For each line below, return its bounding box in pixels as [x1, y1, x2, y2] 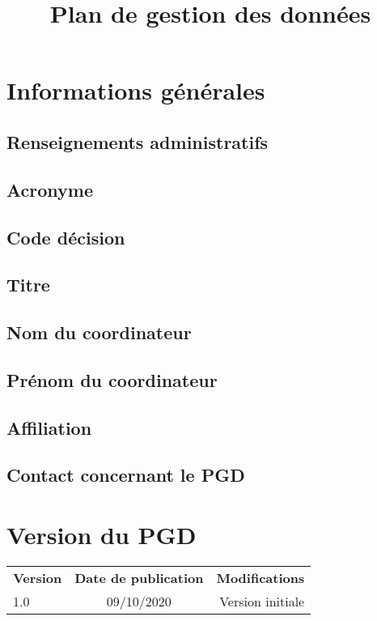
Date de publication [74, 568, 204, 587]
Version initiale [219, 591, 305, 610]
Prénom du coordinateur [6, 367, 218, 392]
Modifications [216, 568, 305, 587]
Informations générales [6, 74, 265, 107]
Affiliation [6, 415, 92, 440]
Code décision [6, 224, 125, 249]
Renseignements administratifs [6, 129, 269, 154]
